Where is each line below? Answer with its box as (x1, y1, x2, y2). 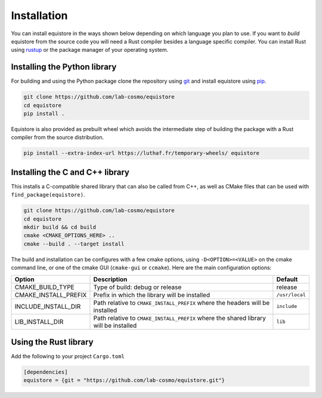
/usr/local (276, 292, 306, 298)
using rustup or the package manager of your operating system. (11, 46, 169, 54)
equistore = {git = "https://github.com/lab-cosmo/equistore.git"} (23, 377, 225, 384)
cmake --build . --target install (23, 240, 125, 247)
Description (93, 275, 128, 283)
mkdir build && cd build (23, 224, 97, 231)
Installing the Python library (11, 62, 117, 72)
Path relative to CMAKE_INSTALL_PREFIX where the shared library (93, 313, 267, 322)
